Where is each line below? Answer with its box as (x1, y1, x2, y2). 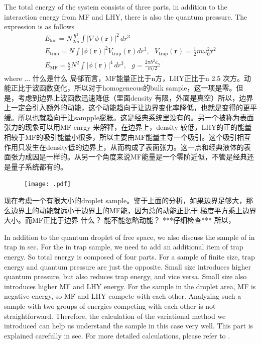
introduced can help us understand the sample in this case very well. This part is (4, 320, 253, 331)
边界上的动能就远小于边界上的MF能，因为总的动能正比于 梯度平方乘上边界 (11, 205, 256, 215)
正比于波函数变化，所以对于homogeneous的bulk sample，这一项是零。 (11, 82, 236, 93)
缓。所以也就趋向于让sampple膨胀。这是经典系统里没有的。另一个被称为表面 (4, 112, 254, 122)
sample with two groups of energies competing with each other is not (4, 301, 216, 311)
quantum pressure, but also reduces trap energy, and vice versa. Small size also (4, 271, 247, 282)
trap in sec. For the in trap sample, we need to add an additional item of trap (4, 241, 243, 252)
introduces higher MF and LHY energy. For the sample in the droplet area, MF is (4, 281, 256, 291)
